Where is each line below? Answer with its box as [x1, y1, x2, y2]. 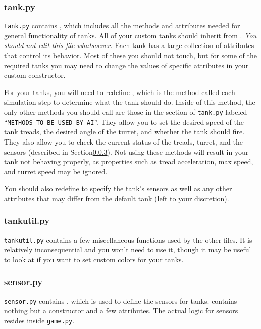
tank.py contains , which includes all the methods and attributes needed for [4, 20, 240, 31]
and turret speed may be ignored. [4, 166, 108, 176]
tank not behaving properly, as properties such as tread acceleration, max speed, [4, 156, 253, 167]
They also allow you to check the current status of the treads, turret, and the [4, 136, 243, 147]
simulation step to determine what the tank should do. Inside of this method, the [4, 97, 255, 107]
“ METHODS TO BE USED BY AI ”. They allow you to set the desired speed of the [4, 116, 244, 127]
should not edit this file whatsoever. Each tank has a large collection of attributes [4, 40, 254, 51]
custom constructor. [4, 70, 66, 80]
